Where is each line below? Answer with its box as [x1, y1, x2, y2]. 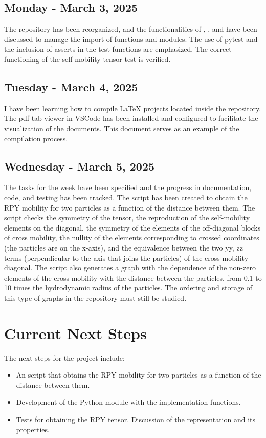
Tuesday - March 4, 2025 [4, 78, 138, 94]
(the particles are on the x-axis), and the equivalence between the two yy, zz [4, 242, 243, 253]
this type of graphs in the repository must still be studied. [4, 292, 187, 303]
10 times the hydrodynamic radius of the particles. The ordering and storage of [4, 282, 253, 293]
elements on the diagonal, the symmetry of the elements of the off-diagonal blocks [4, 222, 261, 233]
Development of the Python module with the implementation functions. [16, 397, 241, 407]
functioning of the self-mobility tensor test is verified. [4, 53, 171, 64]
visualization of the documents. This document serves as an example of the [4, 122, 239, 133]
